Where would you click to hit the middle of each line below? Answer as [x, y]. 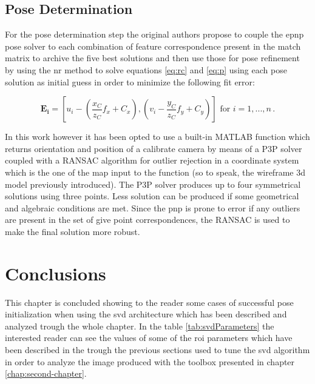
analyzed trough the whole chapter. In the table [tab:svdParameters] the [140, 326]
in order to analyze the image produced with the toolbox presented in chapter [150, 361]
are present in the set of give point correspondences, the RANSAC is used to [147, 220]
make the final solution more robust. [73, 231]
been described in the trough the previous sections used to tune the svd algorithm [157, 350]
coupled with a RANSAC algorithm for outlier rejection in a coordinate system [152, 160]
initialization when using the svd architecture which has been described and [146, 314]
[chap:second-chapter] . [46, 373]
